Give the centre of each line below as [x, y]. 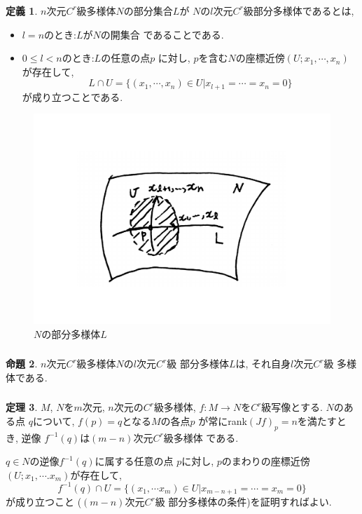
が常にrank [223, 420]
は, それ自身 [263, 364]
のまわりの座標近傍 [266, 461]
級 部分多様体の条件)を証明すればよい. [243, 502]
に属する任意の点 [134, 461]
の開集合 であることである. [162, 34]
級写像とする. [292, 407]
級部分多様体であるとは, [299, 10]
